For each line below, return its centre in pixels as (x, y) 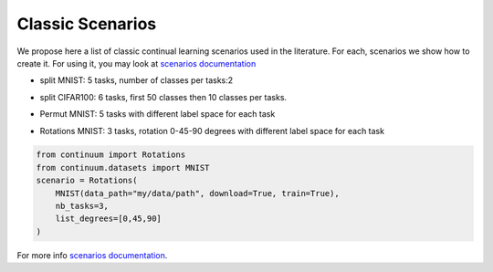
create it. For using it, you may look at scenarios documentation (136, 63)
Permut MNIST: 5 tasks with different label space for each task (157, 114)
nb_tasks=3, (82, 206)
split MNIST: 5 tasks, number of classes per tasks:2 (136, 80)
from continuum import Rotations (111, 155)
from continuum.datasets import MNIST (123, 167)
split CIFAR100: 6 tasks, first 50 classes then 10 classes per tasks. (163, 97)
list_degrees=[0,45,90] (108, 219)
